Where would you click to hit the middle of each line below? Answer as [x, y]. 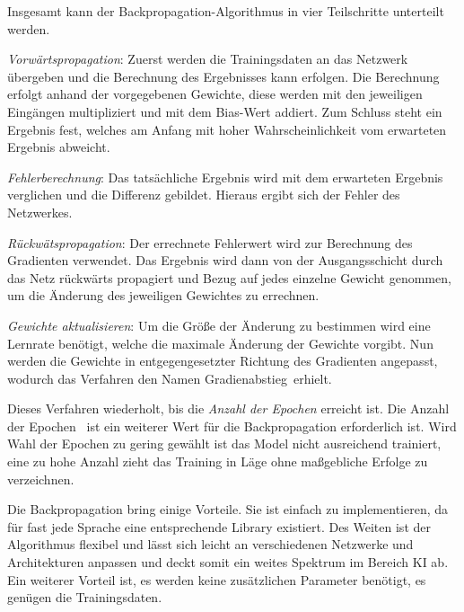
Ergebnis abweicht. [59, 147]
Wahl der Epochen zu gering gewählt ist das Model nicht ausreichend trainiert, [224, 443]
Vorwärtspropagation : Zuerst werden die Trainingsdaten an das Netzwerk [208, 59]
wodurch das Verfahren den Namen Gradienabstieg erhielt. [170, 378]
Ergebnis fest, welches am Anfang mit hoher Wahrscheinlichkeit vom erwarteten [227, 129]
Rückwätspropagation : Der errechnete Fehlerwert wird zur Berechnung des [210, 242]
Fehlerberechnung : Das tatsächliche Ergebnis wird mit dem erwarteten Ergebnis [225, 177]
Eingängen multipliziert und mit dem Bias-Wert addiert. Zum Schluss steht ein [225, 111]
